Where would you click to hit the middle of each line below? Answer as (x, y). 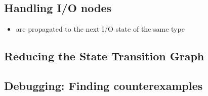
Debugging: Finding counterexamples (103, 85)
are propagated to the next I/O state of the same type (100, 29)
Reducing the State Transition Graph (104, 56)
